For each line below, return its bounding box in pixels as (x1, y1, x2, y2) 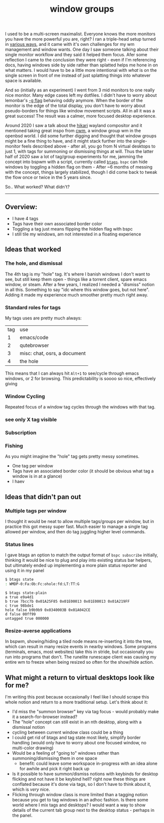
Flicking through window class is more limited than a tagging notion (12, 792, 148, 798)
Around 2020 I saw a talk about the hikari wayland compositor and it (5, 123, 143, 128)
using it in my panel (5, 568, 44, 573)
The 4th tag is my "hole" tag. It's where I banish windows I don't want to (5, 271, 150, 277)
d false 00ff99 (5, 612, 36, 617)
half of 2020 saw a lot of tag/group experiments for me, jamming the (5, 154, 143, 160)
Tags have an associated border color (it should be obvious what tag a (12, 468, 154, 474)
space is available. (5, 78, 42, 84)
